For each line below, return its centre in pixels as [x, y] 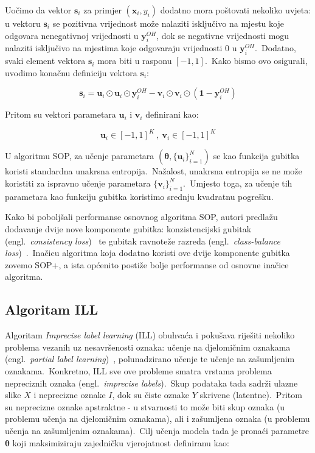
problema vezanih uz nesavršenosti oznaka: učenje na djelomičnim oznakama [148, 347]
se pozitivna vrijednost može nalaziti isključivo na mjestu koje [168, 23]
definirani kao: [172, 114]
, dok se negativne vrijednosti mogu [223, 35]
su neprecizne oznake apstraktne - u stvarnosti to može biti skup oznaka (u [145, 406]
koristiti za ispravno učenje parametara [78, 183]
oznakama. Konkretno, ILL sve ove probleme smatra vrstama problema [138, 371]
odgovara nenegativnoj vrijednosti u [72, 35]
